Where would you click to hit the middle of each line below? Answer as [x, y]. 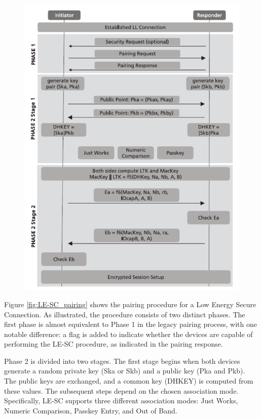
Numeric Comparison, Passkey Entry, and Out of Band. [91, 410]
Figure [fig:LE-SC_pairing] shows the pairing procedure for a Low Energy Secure [130, 304]
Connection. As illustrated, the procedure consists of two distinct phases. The [125, 314]
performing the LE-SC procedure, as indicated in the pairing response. [114, 344]
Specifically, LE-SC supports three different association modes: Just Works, [121, 401]
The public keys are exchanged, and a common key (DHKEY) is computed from [129, 381]
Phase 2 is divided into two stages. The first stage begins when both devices [122, 361]
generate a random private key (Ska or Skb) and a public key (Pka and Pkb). [125, 371]
